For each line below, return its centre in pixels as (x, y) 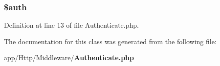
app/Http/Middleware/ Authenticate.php (69, 58)
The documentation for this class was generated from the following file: (110, 41)
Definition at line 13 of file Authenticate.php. (71, 25)
